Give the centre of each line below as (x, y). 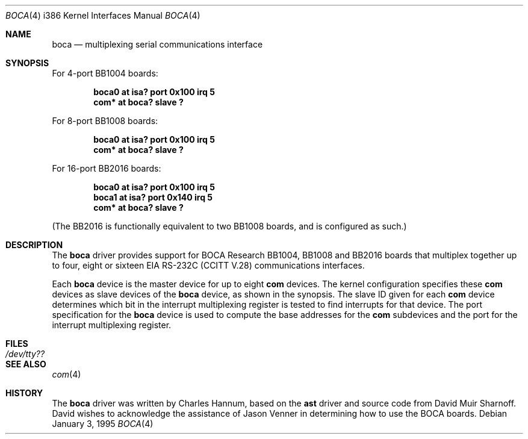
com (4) (67, 374)
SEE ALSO (26, 364)
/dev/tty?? (25, 354)
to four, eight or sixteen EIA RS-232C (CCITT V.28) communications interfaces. (208, 265)
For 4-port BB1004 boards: (105, 73)
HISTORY (24, 393)
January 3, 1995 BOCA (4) (103, 424)
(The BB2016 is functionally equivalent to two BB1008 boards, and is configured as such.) (229, 226)
